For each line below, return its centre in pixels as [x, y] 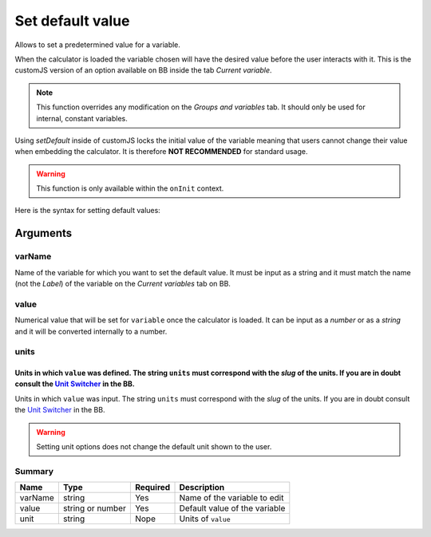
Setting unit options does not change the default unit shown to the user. [154, 447]
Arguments [43, 233]
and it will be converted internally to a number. [91, 331]
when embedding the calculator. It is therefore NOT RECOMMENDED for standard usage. [161, 152]
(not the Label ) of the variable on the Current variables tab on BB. [123, 284]
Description [202, 488]
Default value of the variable [232, 508]
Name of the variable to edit [231, 498]
